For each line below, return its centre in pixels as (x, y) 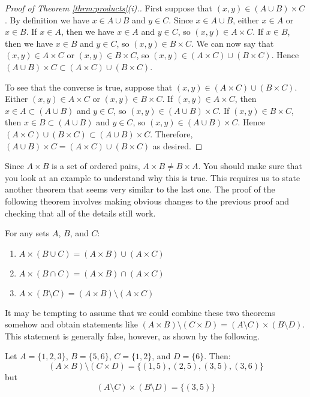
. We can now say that (233, 43)
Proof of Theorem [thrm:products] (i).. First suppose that (109, 8)
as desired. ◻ (177, 145)
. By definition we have (47, 19)
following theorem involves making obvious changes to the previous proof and (147, 201)
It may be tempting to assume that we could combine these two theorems (140, 312)
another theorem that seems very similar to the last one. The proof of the (140, 189)
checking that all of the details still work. (80, 213)
